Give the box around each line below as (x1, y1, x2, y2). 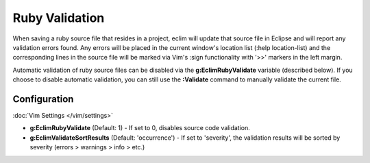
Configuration (12, 93, 74, 105)
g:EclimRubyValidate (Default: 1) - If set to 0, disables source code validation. (29, 124, 250, 132)
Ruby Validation (12, 10, 105, 25)
